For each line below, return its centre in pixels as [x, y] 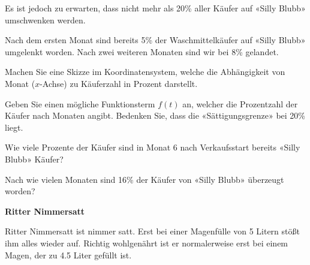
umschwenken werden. [45, 19]
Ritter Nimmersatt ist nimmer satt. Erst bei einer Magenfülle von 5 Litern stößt [152, 231]
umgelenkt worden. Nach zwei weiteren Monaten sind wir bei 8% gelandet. [142, 51]
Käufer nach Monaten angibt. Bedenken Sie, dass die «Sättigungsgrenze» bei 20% [155, 115]
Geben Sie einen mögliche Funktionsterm [80, 103]
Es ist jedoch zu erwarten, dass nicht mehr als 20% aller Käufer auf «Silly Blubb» [155, 8]
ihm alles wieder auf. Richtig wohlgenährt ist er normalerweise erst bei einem [147, 243]
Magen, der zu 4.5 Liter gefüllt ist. [68, 255]
